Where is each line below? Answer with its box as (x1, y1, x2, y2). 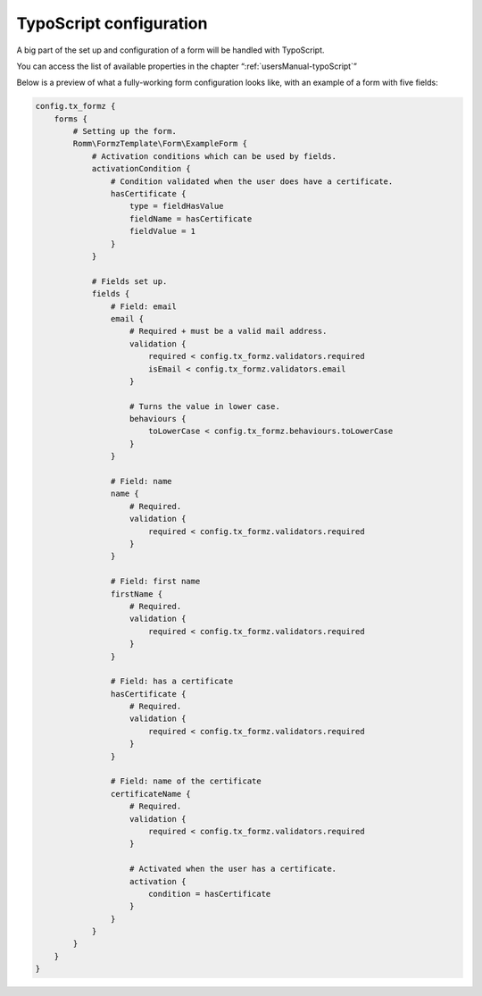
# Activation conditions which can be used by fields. (91, 151, 337, 161)
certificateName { (110, 789, 191, 799)
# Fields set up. (91, 276, 168, 286)
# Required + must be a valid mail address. (129, 326, 328, 337)
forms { (54, 113, 88, 124)
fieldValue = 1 (129, 226, 196, 237)
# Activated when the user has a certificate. (129, 864, 337, 875)
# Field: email (110, 301, 178, 312)
